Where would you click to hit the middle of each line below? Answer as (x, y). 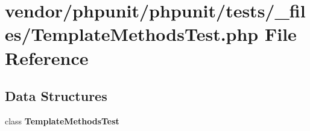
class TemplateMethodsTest (62, 120)
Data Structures (56, 96)
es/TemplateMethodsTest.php (132, 34)
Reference (47, 57)
